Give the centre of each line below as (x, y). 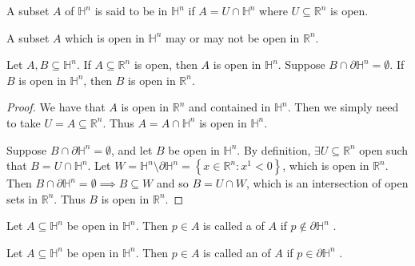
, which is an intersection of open (327, 183)
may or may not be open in (233, 37)
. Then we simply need (343, 107)
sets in (22, 198)
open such (384, 149)
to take (24, 122)
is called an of (237, 252)
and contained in (229, 107)
